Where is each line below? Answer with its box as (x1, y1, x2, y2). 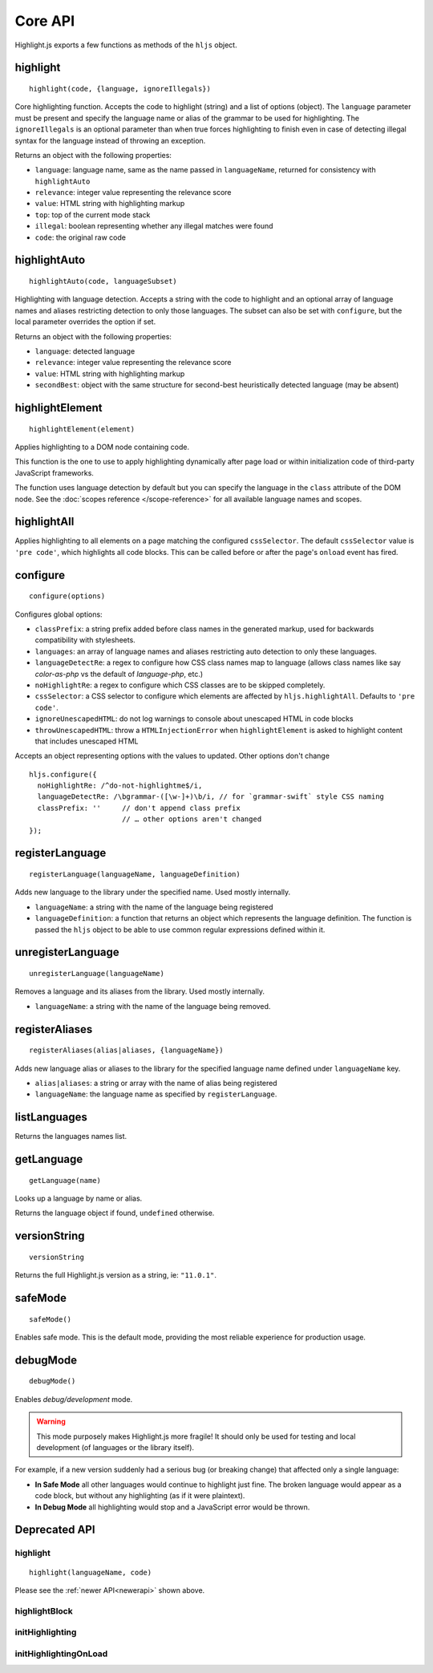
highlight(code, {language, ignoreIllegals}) (29, 84, 212, 93)
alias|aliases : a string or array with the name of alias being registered (34, 1079, 277, 1088)
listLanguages (14, 1111, 88, 1124)
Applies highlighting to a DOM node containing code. (14, 442, 190, 452)
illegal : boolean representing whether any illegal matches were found (34, 221, 273, 231)
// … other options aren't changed (121, 815, 262, 824)
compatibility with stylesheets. (34, 635, 136, 645)
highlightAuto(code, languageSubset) (29, 277, 178, 286)
